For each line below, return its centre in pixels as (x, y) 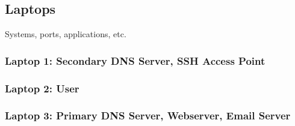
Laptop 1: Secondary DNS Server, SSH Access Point (135, 60)
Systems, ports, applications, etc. (66, 34)
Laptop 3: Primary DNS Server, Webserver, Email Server (148, 115)
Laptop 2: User (42, 88)
